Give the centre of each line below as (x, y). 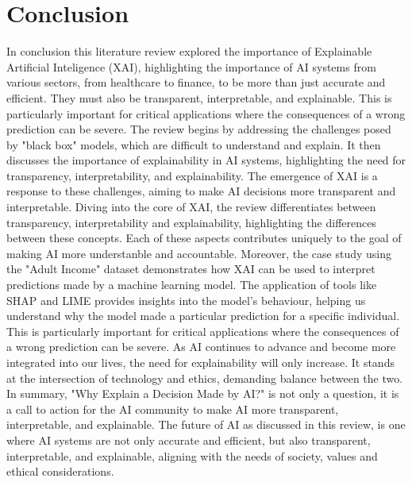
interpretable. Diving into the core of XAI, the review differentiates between (191, 207)
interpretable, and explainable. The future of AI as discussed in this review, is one (206, 424)
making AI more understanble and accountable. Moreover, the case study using (199, 253)
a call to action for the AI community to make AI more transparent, (173, 409)
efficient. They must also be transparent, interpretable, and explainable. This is (199, 97)
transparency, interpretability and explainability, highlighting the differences (191, 222)
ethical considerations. (60, 471)
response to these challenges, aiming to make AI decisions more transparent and (201, 191)
